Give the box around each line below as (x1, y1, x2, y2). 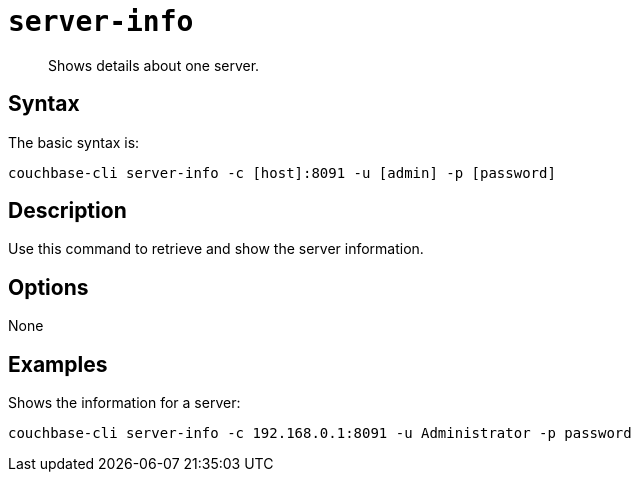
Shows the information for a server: (8, 394, 241, 412)
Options (8, 274, 89, 300)
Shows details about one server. (48, 56, 260, 74)
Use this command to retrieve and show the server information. (8, 240, 424, 258)
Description (8, 198, 127, 224)
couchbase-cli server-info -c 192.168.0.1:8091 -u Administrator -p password (8, 425, 632, 442)
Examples (8, 351, 108, 377)
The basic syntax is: (8, 133, 140, 151)
